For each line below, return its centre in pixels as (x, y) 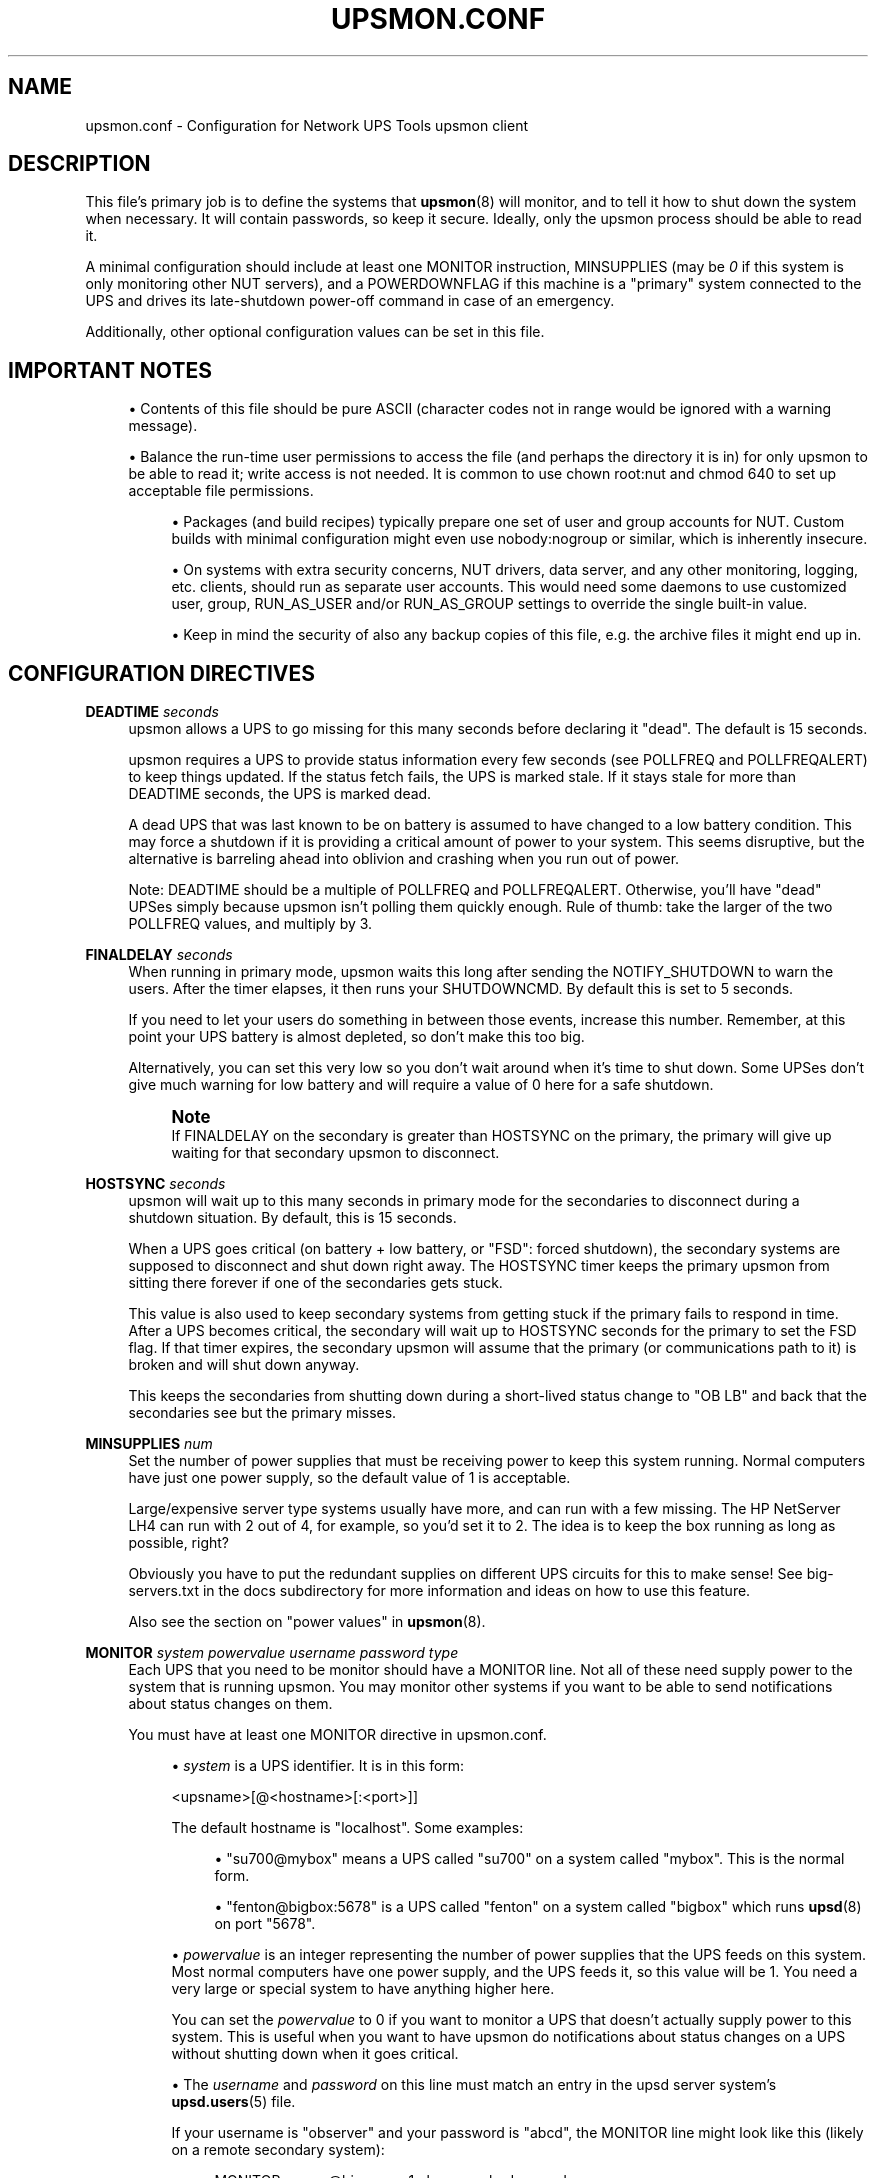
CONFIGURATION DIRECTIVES (161, 673)
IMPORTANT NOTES (110, 370)
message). (163, 426)
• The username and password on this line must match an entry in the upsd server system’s (474, 2085)
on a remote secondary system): (278, 2150)
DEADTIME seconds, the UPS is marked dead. (280, 794)
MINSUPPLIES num (149, 1444)
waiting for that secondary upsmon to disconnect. (335, 1153)
